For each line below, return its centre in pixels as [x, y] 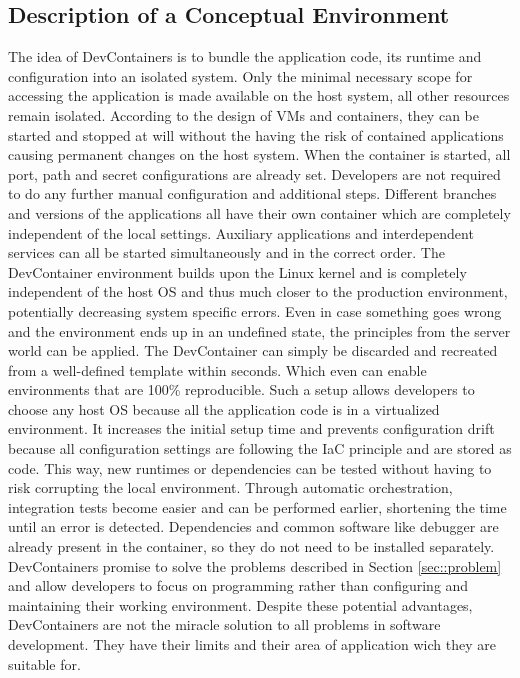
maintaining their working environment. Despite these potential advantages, [240, 604]
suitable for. [44, 663]
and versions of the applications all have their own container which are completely [259, 212]
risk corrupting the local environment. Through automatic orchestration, [230, 487]
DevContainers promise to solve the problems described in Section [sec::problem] [255, 565]
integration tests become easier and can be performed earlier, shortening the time [257, 506]
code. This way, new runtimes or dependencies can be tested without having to [250, 467]
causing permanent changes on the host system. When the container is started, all [259, 154]
